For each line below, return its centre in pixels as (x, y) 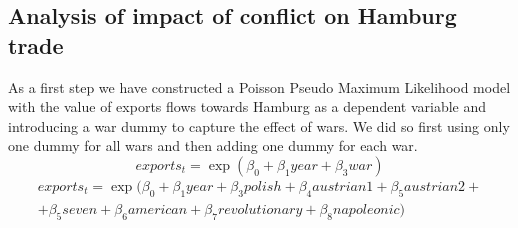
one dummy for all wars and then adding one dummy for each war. (213, 145)
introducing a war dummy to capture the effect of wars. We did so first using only (259, 125)
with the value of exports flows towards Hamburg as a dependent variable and (247, 106)
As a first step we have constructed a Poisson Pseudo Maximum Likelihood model (259, 86)
